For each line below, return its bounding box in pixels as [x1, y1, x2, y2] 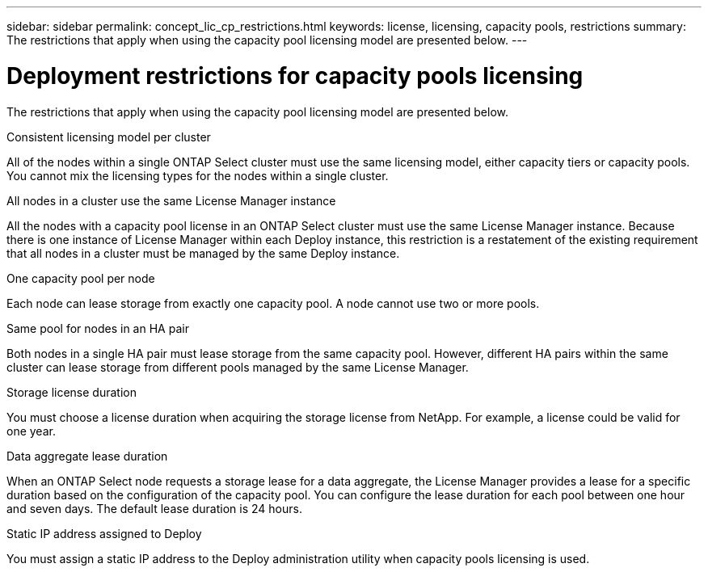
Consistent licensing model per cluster [6, 129, 211, 144]
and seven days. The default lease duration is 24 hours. [6, 501, 302, 515]
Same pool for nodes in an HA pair [6, 321, 189, 335]
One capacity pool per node [6, 271, 155, 285]
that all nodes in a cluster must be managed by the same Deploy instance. [6, 246, 400, 260]
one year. [6, 423, 56, 438]
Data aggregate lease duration [6, 448, 168, 463]
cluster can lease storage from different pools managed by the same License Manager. [6, 360, 469, 374]
